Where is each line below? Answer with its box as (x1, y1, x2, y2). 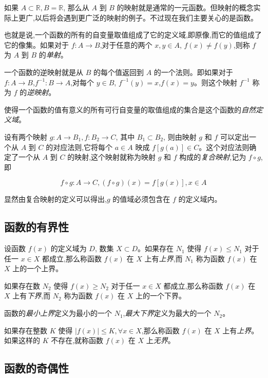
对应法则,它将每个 (53, 141, 113, 152)
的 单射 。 (39, 49, 68, 60)
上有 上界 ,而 (144, 253, 183, 263)
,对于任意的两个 (100, 39, 152, 50)
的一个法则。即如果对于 (154, 66, 233, 77)
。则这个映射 (194, 77, 237, 87)
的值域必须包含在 (112, 194, 170, 204)
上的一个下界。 (136, 290, 186, 301)
